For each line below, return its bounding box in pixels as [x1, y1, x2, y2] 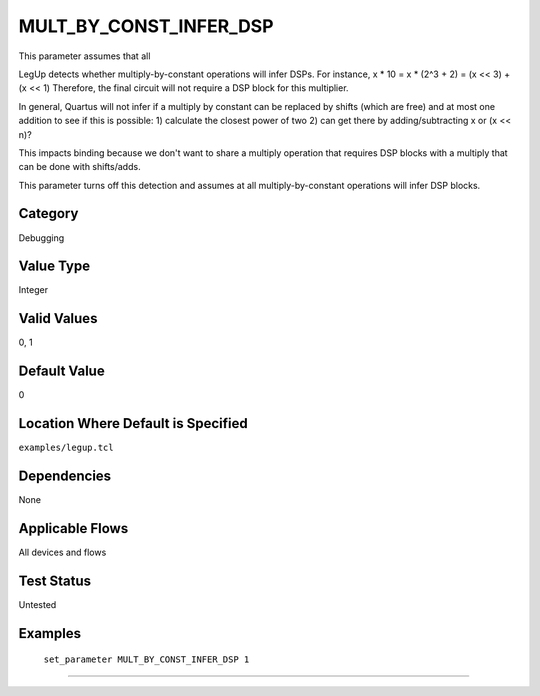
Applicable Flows [18, 520, 129, 537]
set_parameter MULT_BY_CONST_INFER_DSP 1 [43, 654, 250, 665]
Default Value [18, 363, 105, 380]
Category [18, 205, 79, 222]
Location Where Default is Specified [18, 415, 249, 432]
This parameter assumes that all [18, 50, 151, 62]
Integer [18, 284, 49, 296]
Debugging [18, 231, 65, 244]
